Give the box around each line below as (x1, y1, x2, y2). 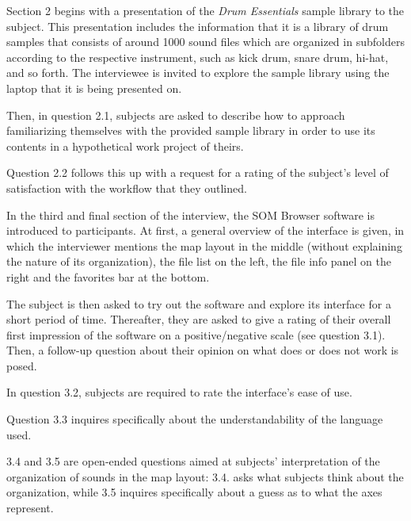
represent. (6, 500, 54, 516)
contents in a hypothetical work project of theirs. (6, 137, 244, 154)
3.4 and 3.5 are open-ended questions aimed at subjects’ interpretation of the (6, 453, 380, 469)
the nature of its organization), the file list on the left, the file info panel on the (6, 253, 391, 270)
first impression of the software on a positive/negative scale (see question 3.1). (6, 326, 386, 343)
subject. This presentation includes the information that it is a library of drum (6, 17, 389, 34)
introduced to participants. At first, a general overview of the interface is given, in (6, 222, 405, 239)
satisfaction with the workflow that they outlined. (6, 179, 247, 196)
